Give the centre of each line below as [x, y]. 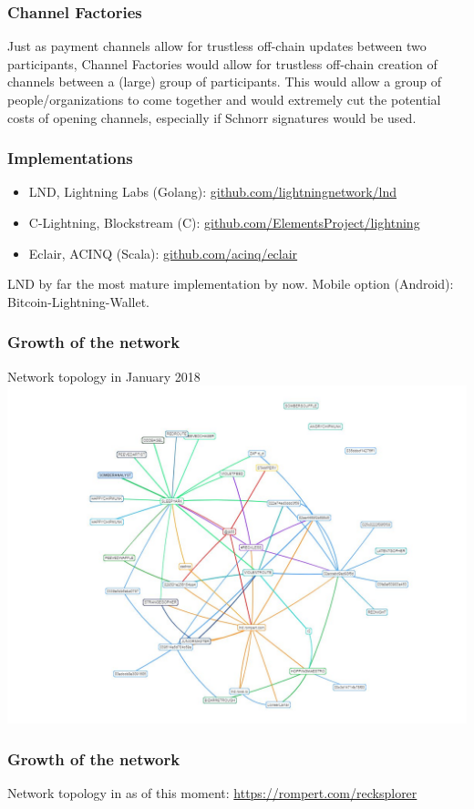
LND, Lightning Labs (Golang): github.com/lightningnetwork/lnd [212, 192]
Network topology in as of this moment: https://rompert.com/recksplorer [212, 793]
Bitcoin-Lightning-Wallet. [78, 301]
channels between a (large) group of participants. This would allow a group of [225, 82]
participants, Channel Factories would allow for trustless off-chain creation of [222, 63]
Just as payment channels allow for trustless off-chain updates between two [217, 46]
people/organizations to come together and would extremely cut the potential [224, 99]
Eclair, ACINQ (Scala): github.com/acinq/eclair [163, 253]
